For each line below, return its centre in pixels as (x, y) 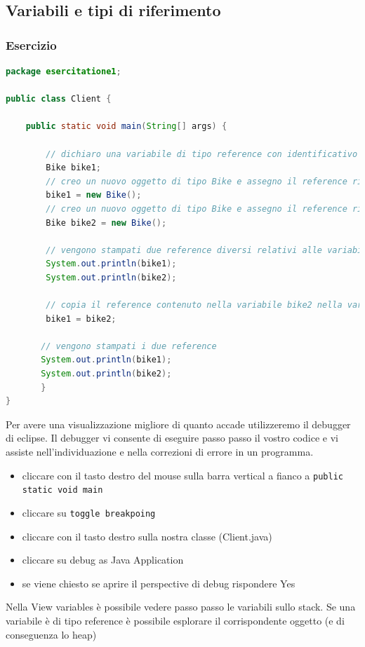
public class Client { (59, 99)
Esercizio (31, 45)
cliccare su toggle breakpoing (89, 512)
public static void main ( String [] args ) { (126, 127)
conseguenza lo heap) (51, 634)
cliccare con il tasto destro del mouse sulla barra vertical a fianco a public (182, 475)
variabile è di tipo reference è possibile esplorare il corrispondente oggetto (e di (175, 620)
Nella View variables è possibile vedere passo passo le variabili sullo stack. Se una (181, 607)
